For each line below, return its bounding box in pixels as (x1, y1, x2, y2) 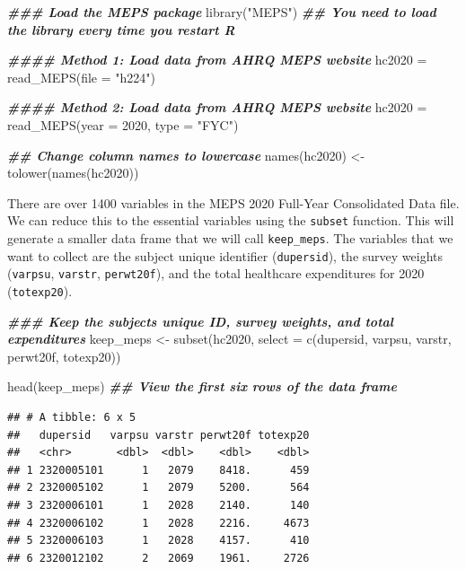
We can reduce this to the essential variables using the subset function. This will (7, 211, 454, 230)
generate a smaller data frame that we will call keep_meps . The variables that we (7, 229, 453, 247)
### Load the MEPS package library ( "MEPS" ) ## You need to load (7, 3, 436, 21)
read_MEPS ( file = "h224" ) (7, 67, 155, 86)
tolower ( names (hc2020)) (7, 163, 139, 182)
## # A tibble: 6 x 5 (7, 411, 136, 424)
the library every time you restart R (7, 20, 235, 39)
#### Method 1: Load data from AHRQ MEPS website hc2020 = (7, 50, 427, 69)
